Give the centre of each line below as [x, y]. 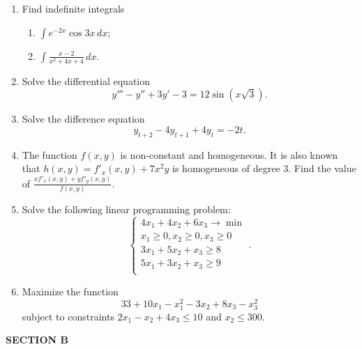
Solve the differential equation [86, 80]
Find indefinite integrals [73, 8]
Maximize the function [70, 291]
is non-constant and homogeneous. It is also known [229, 154]
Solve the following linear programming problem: [126, 209]
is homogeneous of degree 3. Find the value [264, 168]
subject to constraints [68, 316]
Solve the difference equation [83, 119]
